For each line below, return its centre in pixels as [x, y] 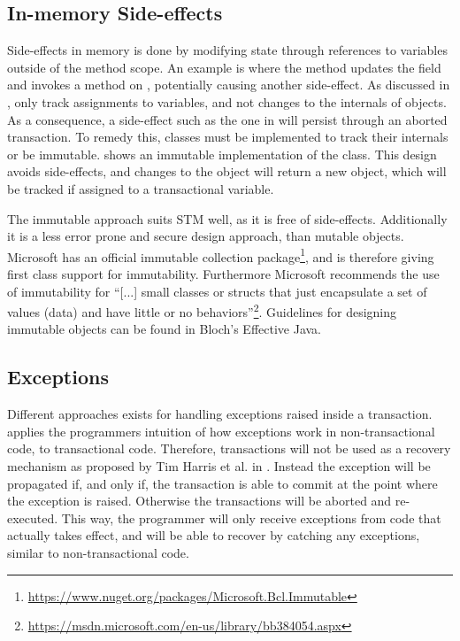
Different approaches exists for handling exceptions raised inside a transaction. [220, 414]
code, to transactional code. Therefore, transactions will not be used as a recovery [229, 448]
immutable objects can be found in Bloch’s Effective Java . [165, 329]
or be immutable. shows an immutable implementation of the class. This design [222, 154]
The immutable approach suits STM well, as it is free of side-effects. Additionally [227, 218]
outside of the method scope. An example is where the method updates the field [224, 67]
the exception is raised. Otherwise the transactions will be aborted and [199, 501]
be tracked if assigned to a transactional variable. [141, 188]
